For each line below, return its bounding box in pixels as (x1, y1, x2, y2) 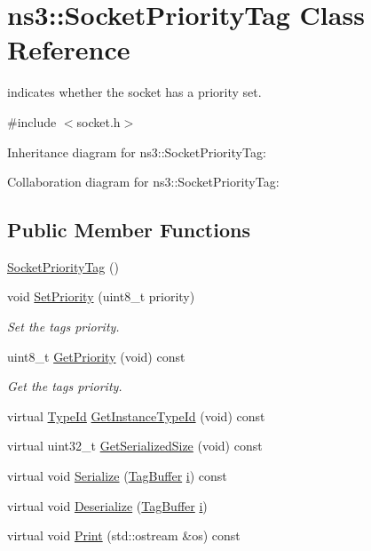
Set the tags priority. (7, 317, 120, 336)
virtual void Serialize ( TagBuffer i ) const (7, 467, 227, 485)
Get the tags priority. (7, 377, 122, 395)
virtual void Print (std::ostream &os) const (7, 526, 241, 545)
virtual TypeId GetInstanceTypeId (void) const (7, 406, 265, 425)
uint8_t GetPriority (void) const (7, 347, 185, 365)
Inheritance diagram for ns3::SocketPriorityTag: (7, 142, 266, 161)
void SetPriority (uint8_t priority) (7, 287, 195, 306)
